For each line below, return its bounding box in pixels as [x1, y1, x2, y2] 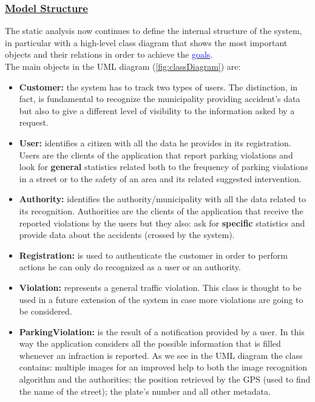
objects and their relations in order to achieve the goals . [5, 48, 213, 61]
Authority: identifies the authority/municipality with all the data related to [19, 192, 307, 205]
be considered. [19, 305, 72, 318]
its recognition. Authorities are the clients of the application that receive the [19, 204, 303, 217]
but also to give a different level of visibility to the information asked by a [19, 104, 295, 117]
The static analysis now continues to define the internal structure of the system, [5, 24, 302, 37]
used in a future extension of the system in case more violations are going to [19, 293, 303, 305]
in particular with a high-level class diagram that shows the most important [5, 36, 288, 49]
